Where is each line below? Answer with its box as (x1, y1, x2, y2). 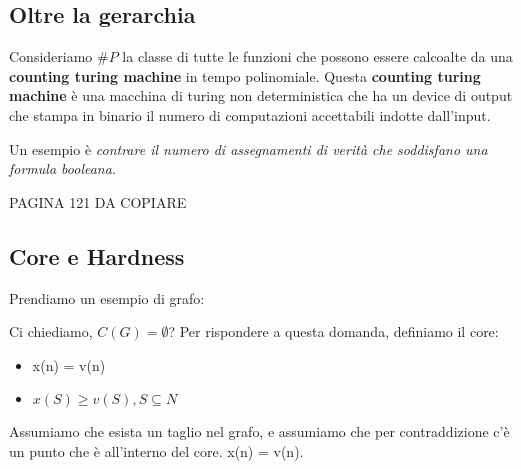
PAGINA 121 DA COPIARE (9, 191, 187, 212)
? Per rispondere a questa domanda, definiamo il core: (168, 321, 499, 342)
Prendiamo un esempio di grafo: (9, 287, 205, 308)
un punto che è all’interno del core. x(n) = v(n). (9, 440, 304, 461)
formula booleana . (9, 158, 116, 179)
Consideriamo (9, 46, 93, 67)
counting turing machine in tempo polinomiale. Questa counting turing (9, 65, 481, 86)
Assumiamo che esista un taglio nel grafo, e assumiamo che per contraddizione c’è (9, 421, 510, 442)
